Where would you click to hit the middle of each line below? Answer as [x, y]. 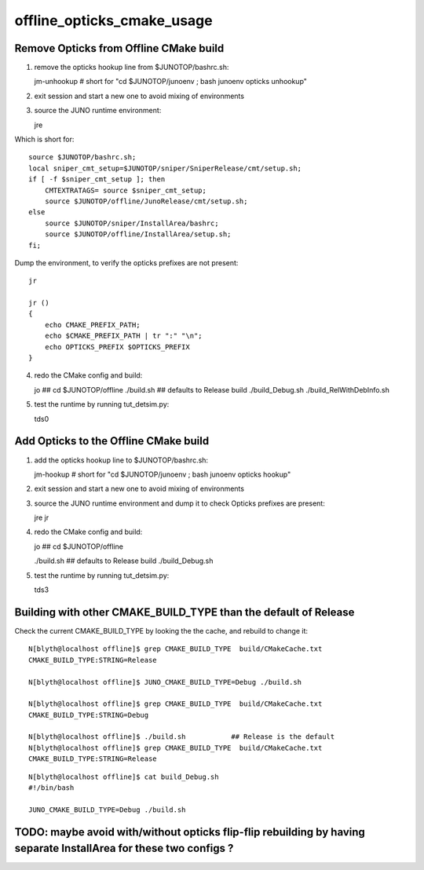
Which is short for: [44, 139]
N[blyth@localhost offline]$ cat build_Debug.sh [124, 777]
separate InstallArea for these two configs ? [124, 848]
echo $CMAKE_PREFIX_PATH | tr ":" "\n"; [124, 336]
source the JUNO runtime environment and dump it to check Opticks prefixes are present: [179, 503]
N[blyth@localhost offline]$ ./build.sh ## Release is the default [182, 737]
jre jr [42, 517]
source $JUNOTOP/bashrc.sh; [82, 157]
